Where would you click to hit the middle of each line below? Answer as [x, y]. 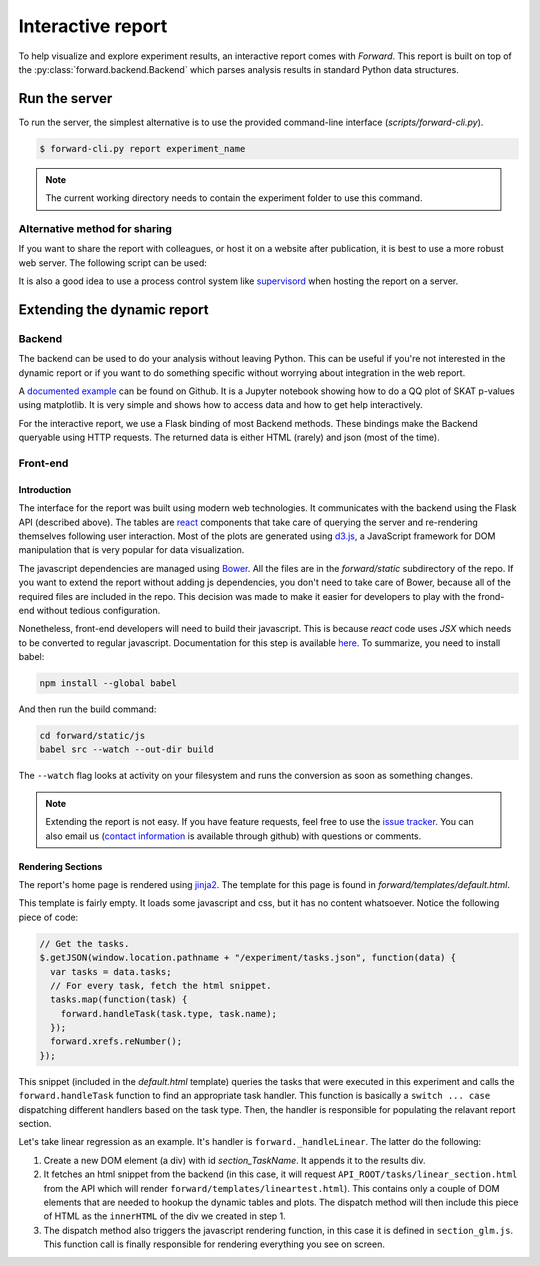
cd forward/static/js [92, 736]
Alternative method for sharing [95, 228]
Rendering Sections [60, 866]
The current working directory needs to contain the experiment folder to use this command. [234, 198]
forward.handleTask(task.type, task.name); [168, 1013]
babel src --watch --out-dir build [126, 749]
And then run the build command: [87, 709]
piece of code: [48, 917]
